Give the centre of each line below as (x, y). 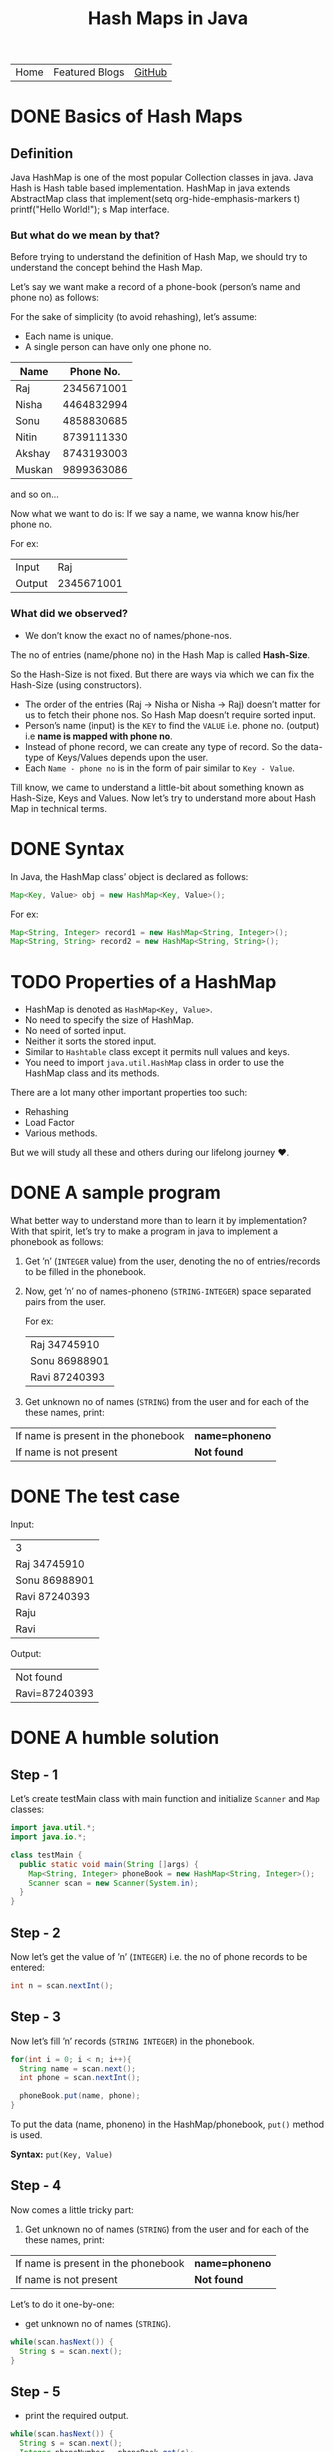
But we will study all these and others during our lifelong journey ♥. (150, 1153)
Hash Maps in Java (168, 18)
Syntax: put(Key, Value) (61, 2154)
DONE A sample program (116, 1193)
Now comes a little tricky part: (72, 2209)
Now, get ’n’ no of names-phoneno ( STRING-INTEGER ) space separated (168, 1291)
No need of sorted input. (75, 1031)
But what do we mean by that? (85, 235)
